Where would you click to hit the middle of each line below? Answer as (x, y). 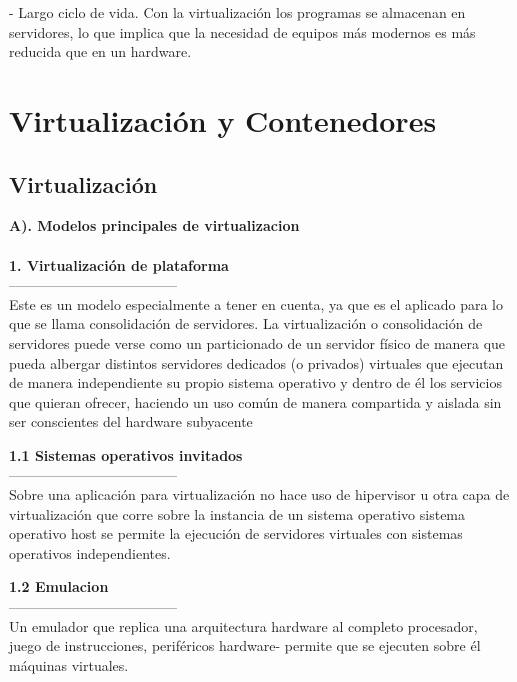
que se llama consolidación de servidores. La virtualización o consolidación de (246, 323)
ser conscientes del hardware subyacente (131, 421)
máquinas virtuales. (69, 664)
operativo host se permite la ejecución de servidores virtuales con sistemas (236, 533)
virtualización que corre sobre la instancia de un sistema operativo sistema (237, 513)
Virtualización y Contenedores (223, 119)
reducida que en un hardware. (100, 51)
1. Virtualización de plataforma (119, 264)
